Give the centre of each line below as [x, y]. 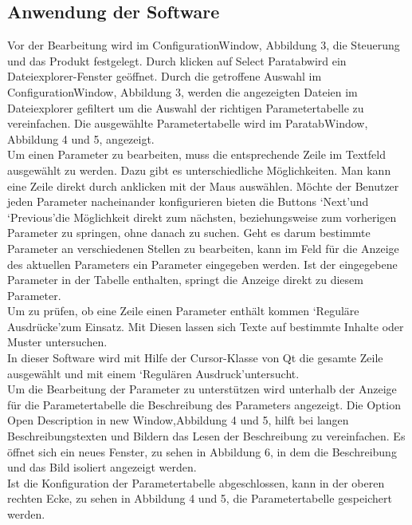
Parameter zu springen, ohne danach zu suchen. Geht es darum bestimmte [189, 233]
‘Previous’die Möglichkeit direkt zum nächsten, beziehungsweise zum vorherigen [202, 217]
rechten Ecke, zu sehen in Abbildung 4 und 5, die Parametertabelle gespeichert [200, 498]
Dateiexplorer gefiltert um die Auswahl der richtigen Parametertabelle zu [186, 107]
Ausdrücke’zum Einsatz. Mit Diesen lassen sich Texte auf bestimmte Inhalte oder [206, 326]
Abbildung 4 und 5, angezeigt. [81, 138]
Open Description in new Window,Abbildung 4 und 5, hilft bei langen [178, 420]
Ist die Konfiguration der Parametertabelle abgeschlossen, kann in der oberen [196, 482]
